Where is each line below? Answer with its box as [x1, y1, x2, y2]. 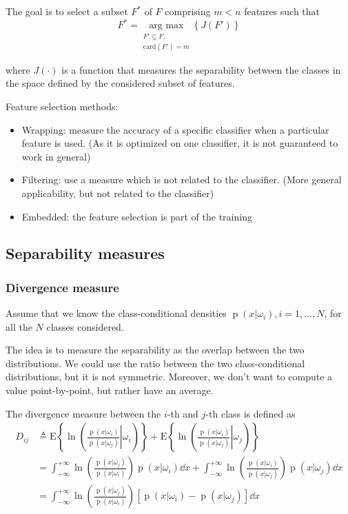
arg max [149, 21, 184, 31]
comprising [165, 4, 211, 18]
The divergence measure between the [6, 406, 161, 420]
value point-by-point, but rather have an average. [6, 383, 214, 398]
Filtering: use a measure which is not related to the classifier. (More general [21, 172, 342, 187]
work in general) [21, 149, 91, 163]
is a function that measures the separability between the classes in [61, 62, 341, 76]
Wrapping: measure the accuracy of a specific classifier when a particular [21, 122, 329, 136]
